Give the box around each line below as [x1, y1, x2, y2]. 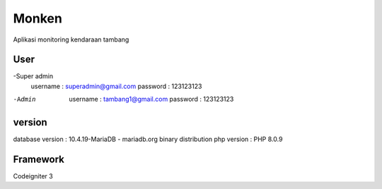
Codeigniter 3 [13, 172, 53, 181]
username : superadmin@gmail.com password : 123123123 [30, 82, 202, 90]
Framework [13, 153, 65, 165]
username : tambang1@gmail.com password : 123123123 [69, 95, 234, 104]
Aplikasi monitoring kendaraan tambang [13, 35, 129, 44]
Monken [13, 11, 63, 26]
